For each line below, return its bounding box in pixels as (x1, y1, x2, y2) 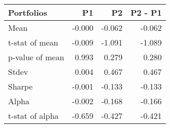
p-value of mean (8, 51, 65, 63)
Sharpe (8, 80, 33, 92)
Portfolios (8, 7, 47, 18)
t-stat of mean (8, 36, 59, 48)
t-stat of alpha (8, 110, 59, 121)
